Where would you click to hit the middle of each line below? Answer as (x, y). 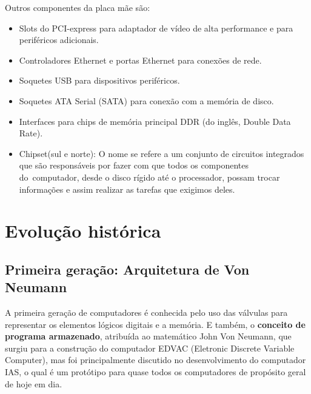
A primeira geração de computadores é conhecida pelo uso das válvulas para (146, 312)
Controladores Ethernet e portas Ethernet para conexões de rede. (140, 60)
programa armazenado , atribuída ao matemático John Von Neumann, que (148, 336)
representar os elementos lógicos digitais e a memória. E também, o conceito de (155, 324)
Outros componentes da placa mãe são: (78, 7)
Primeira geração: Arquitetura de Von (127, 269)
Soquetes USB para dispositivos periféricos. (99, 80)
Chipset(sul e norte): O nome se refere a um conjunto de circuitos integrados (162, 153)
